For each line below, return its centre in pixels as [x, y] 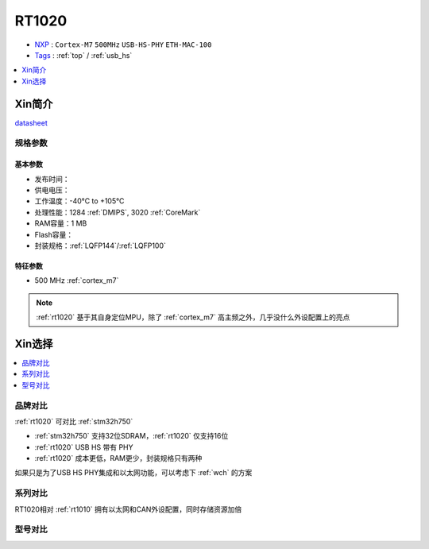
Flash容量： [54, 234]
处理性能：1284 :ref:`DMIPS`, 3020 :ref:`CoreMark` [118, 212]
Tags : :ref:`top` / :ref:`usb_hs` [83, 55]
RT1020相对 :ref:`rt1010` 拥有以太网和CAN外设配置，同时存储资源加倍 [128, 509]
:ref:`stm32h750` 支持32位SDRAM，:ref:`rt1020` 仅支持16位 [131, 436]
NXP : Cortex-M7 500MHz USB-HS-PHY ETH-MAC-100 [123, 44]
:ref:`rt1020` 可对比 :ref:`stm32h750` [74, 421]
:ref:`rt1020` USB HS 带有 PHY [84, 447]
